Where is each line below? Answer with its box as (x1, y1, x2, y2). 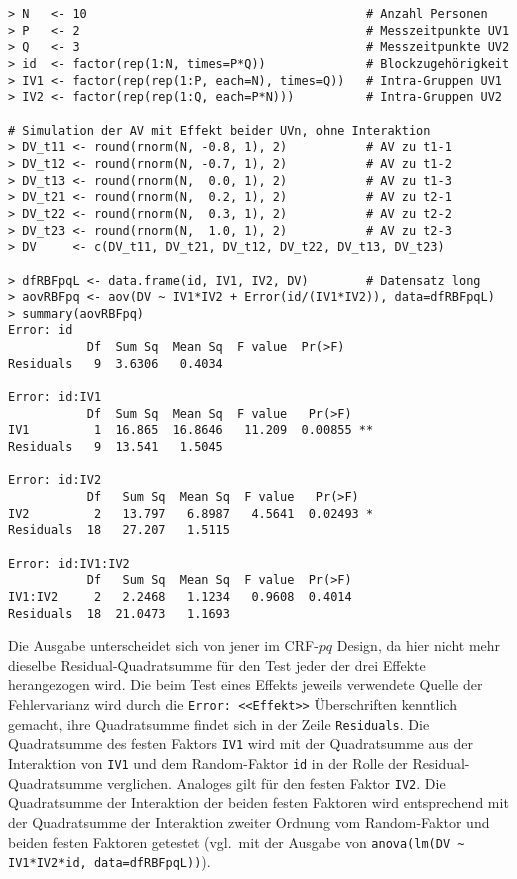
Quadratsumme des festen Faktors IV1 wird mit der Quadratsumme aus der (8, 733, 473, 754)
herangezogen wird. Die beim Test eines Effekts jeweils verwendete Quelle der (8, 674, 483, 695)
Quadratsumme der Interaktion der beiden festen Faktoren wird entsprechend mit (8, 792, 509, 813)
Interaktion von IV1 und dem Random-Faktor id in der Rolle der (8, 753, 408, 774)
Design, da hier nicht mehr (336, 635, 501, 656)
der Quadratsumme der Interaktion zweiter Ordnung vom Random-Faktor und (8, 811, 490, 832)
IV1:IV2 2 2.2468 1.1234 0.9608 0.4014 (8, 589, 352, 604)
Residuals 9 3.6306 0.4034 (8, 356, 223, 371)
